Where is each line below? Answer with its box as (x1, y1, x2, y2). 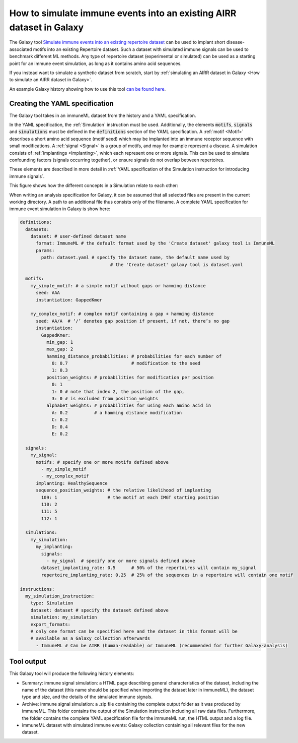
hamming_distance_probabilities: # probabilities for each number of (46, 353, 222, 359)
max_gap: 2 (46, 346, 73, 352)
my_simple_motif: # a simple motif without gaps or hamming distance (30, 283, 206, 288)
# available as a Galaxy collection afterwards (30, 636, 151, 641)
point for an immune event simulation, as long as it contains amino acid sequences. (9, 60, 182, 67)
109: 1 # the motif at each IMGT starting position (41, 494, 219, 500)
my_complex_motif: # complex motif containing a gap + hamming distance (30, 311, 214, 317)
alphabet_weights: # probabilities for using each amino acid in (46, 403, 211, 408)
